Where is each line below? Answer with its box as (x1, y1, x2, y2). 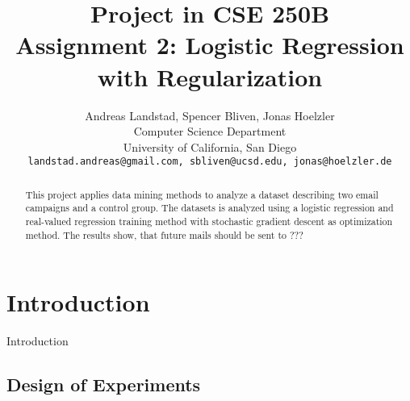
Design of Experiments (6, 372, 201, 397)
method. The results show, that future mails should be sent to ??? (25, 228, 303, 241)
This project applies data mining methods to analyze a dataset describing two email (25, 187, 379, 201)
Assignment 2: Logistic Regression (15, 28, 404, 61)
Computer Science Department (133, 123, 287, 140)
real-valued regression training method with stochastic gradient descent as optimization (25, 215, 393, 228)
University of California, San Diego (123, 138, 297, 155)
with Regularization (97, 60, 323, 93)
